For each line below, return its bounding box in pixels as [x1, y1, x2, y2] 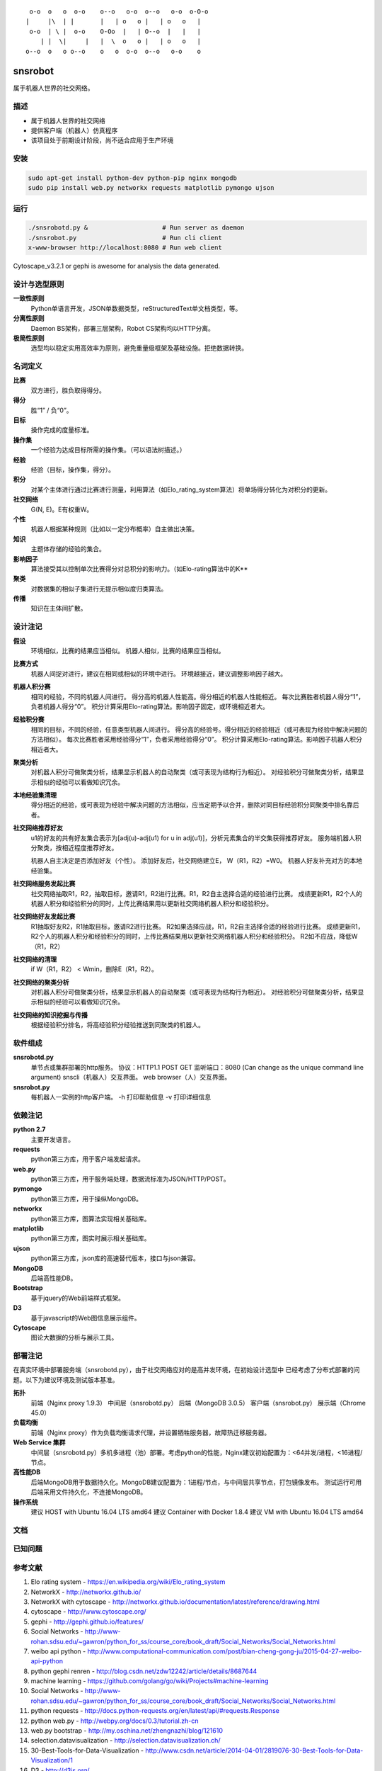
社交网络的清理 [13, 955, 57, 963]
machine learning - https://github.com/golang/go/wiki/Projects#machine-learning [30, 1677, 269, 1685]
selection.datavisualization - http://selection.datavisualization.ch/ [30, 1736, 221, 1745]
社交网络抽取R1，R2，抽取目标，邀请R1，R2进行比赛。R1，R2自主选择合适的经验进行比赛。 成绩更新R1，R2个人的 [30, 889, 362, 898]
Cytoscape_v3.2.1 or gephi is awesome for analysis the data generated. [13, 262, 221, 271]
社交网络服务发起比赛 [13, 879, 76, 888]
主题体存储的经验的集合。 [30, 545, 105, 553]
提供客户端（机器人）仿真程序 [30, 126, 118, 135]
